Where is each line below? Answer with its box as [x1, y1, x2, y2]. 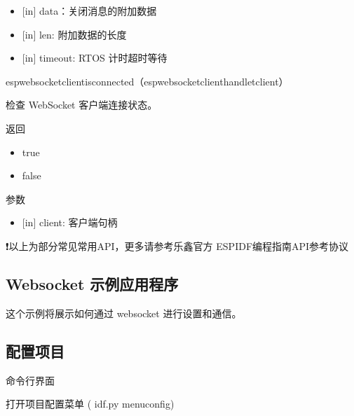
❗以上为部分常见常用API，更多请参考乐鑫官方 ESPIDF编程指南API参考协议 [6, 238, 349, 253]
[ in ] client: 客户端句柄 [22, 215, 118, 230]
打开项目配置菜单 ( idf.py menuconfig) [6, 396, 175, 411]
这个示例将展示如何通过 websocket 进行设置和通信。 [6, 305, 242, 320]
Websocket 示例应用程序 [6, 272, 179, 294]
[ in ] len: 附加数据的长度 [22, 27, 127, 41]
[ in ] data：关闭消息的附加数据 [22, 4, 157, 18]
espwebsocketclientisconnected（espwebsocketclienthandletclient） [6, 74, 289, 88]
